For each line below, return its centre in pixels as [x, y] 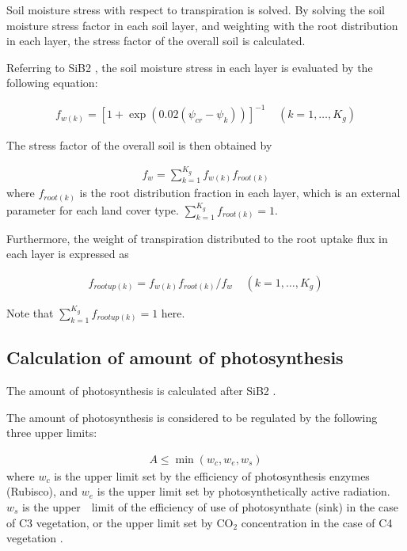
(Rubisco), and [42, 491]
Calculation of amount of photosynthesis [175, 357]
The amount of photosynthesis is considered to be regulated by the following [192, 417]
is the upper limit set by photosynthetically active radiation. [243, 491]
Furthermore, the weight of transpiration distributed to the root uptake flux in [197, 238]
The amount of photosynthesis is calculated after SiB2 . [141, 390]
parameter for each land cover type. [93, 209]
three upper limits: [52, 433]
